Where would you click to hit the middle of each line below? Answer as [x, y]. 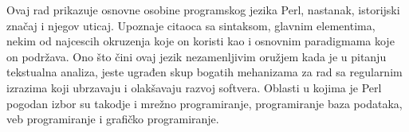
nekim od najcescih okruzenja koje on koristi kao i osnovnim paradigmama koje [201, 41]
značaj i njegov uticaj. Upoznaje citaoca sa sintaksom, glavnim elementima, [191, 25]
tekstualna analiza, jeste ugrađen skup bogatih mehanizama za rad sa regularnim [204, 72]
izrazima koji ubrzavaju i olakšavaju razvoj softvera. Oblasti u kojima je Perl [194, 87]
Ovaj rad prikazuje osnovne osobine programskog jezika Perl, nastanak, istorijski [203, 10]
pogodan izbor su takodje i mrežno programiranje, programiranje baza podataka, [204, 103]
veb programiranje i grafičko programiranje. [113, 119]
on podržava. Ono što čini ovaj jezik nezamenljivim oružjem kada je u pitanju [197, 56]
